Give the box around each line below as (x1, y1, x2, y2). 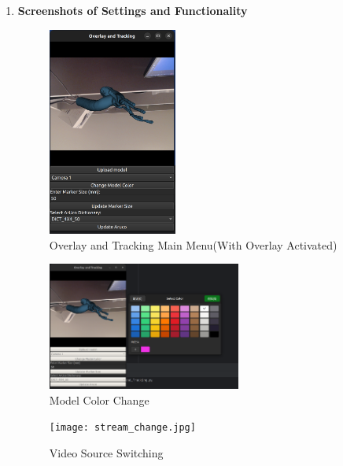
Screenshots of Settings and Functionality (17, 2, 248, 18)
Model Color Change (49, 391, 149, 408)
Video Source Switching (49, 444, 164, 460)
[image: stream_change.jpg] (49, 422, 196, 434)
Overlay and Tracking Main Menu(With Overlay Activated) (49, 236, 337, 253)
